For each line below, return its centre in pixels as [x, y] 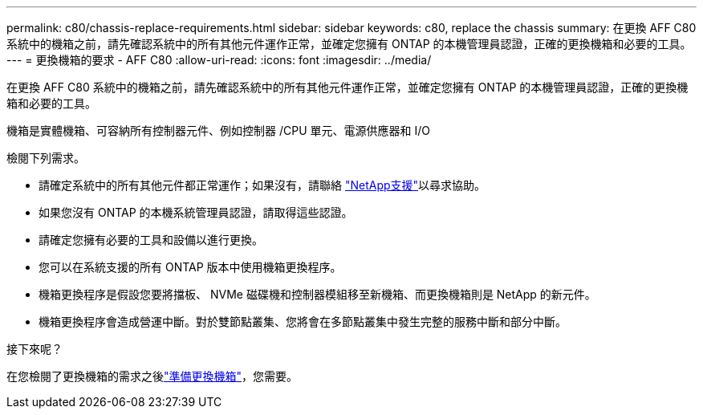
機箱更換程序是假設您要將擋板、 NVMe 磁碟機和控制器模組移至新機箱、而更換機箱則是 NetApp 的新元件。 [317, 294]
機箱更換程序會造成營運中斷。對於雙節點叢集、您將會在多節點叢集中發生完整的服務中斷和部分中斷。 [303, 321]
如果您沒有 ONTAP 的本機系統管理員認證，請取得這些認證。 [196, 212]
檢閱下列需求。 [46, 158]
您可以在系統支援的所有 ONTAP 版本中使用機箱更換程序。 [190, 267]
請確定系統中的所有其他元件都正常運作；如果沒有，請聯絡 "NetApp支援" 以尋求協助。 [262, 185]
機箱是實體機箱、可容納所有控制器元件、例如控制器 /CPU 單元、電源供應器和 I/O [218, 130]
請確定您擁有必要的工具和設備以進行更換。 [151, 240]
